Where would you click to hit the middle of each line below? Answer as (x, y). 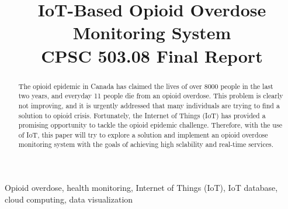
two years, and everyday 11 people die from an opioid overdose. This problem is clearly (151, 96)
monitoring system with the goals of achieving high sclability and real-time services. (146, 144)
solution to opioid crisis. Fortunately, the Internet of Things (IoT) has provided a (142, 115)
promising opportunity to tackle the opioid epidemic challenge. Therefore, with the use (150, 125)
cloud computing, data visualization (69, 199)
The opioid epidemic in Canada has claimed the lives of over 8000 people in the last (146, 86)
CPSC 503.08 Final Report (152, 55)
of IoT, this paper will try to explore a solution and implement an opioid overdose (143, 134)
